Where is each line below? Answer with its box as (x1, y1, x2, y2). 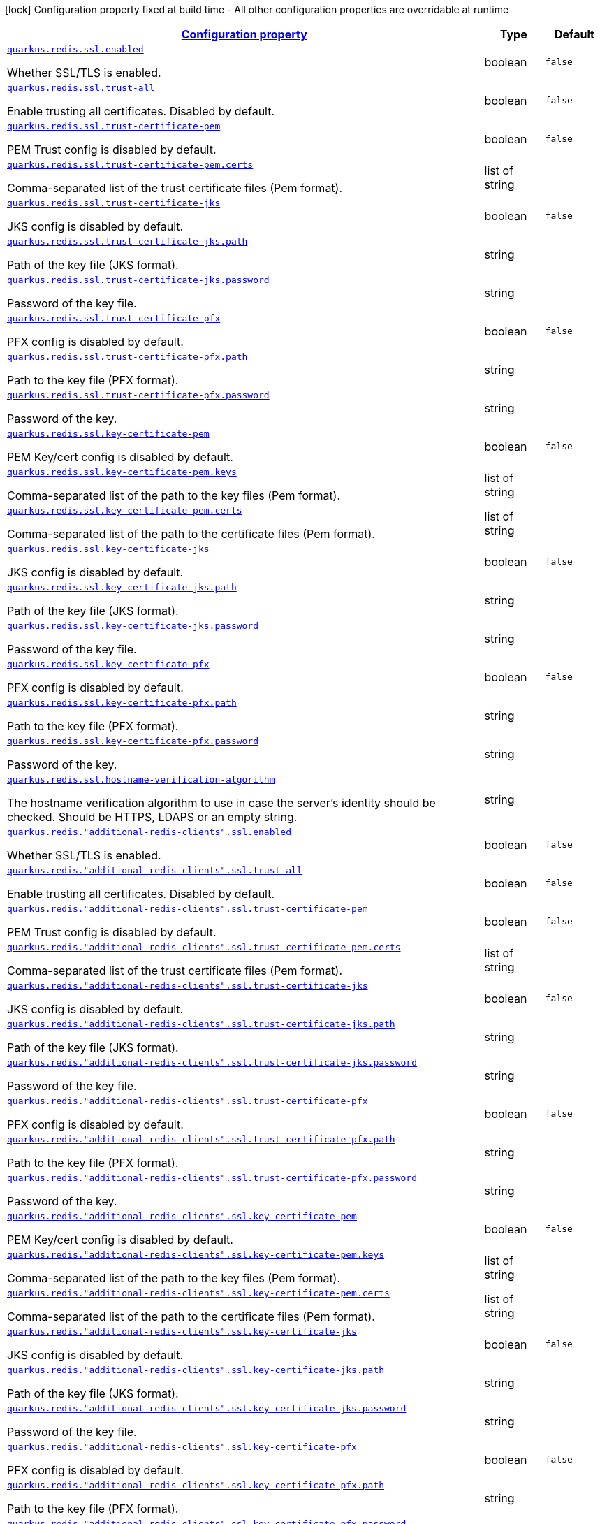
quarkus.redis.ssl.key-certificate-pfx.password (7, 736, 259, 746)
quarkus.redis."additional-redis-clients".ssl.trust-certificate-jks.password (7, 1057, 417, 1068)
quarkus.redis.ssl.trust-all (7, 82, 155, 93)
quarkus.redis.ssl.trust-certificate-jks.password (7, 275, 270, 285)
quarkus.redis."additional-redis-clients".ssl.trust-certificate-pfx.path (7, 1134, 395, 1145)
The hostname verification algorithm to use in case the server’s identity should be (7, 796, 436, 810)
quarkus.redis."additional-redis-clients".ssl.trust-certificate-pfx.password (7, 1173, 417, 1183)
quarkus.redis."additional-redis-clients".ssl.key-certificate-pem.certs (7, 1288, 390, 1298)
